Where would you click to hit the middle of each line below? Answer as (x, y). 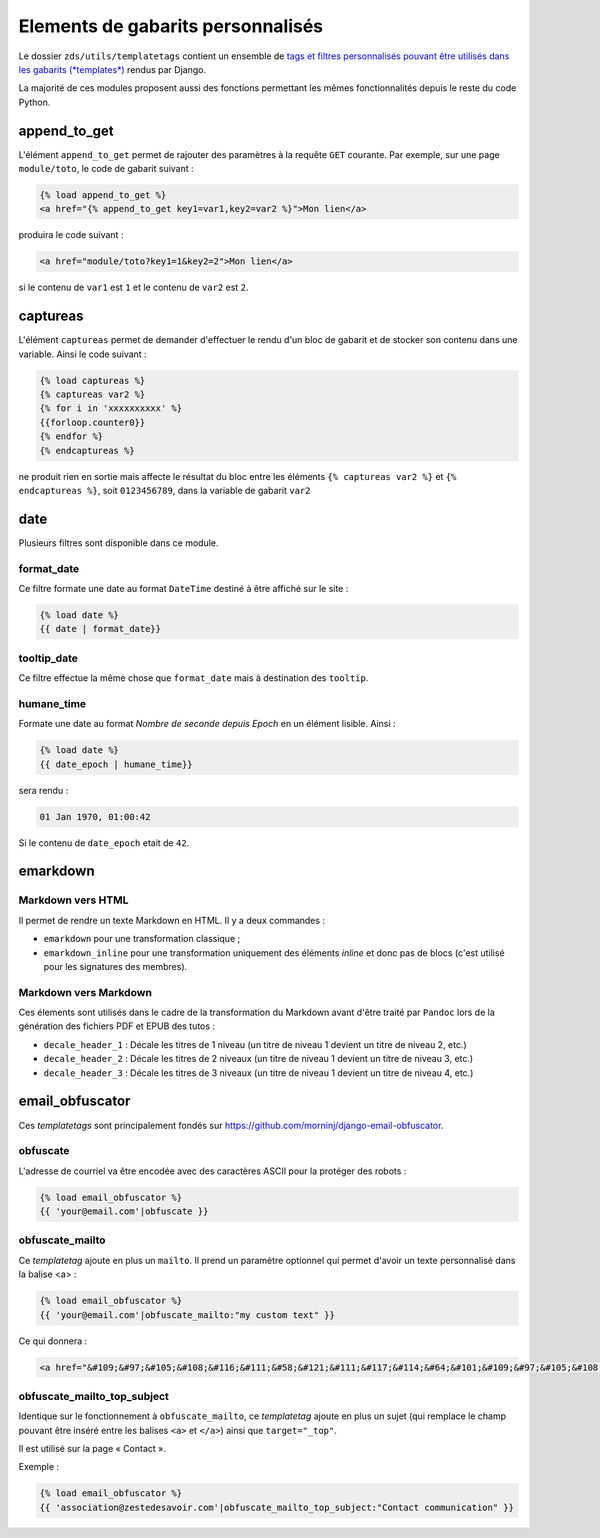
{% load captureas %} (92, 380)
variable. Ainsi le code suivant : (82, 354)
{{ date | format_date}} (100, 629)
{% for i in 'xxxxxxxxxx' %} (111, 408)
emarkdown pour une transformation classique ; (142, 939)
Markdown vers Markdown (85, 992)
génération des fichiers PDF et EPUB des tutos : (116, 1026)
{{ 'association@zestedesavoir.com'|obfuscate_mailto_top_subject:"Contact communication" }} (277, 1507)
